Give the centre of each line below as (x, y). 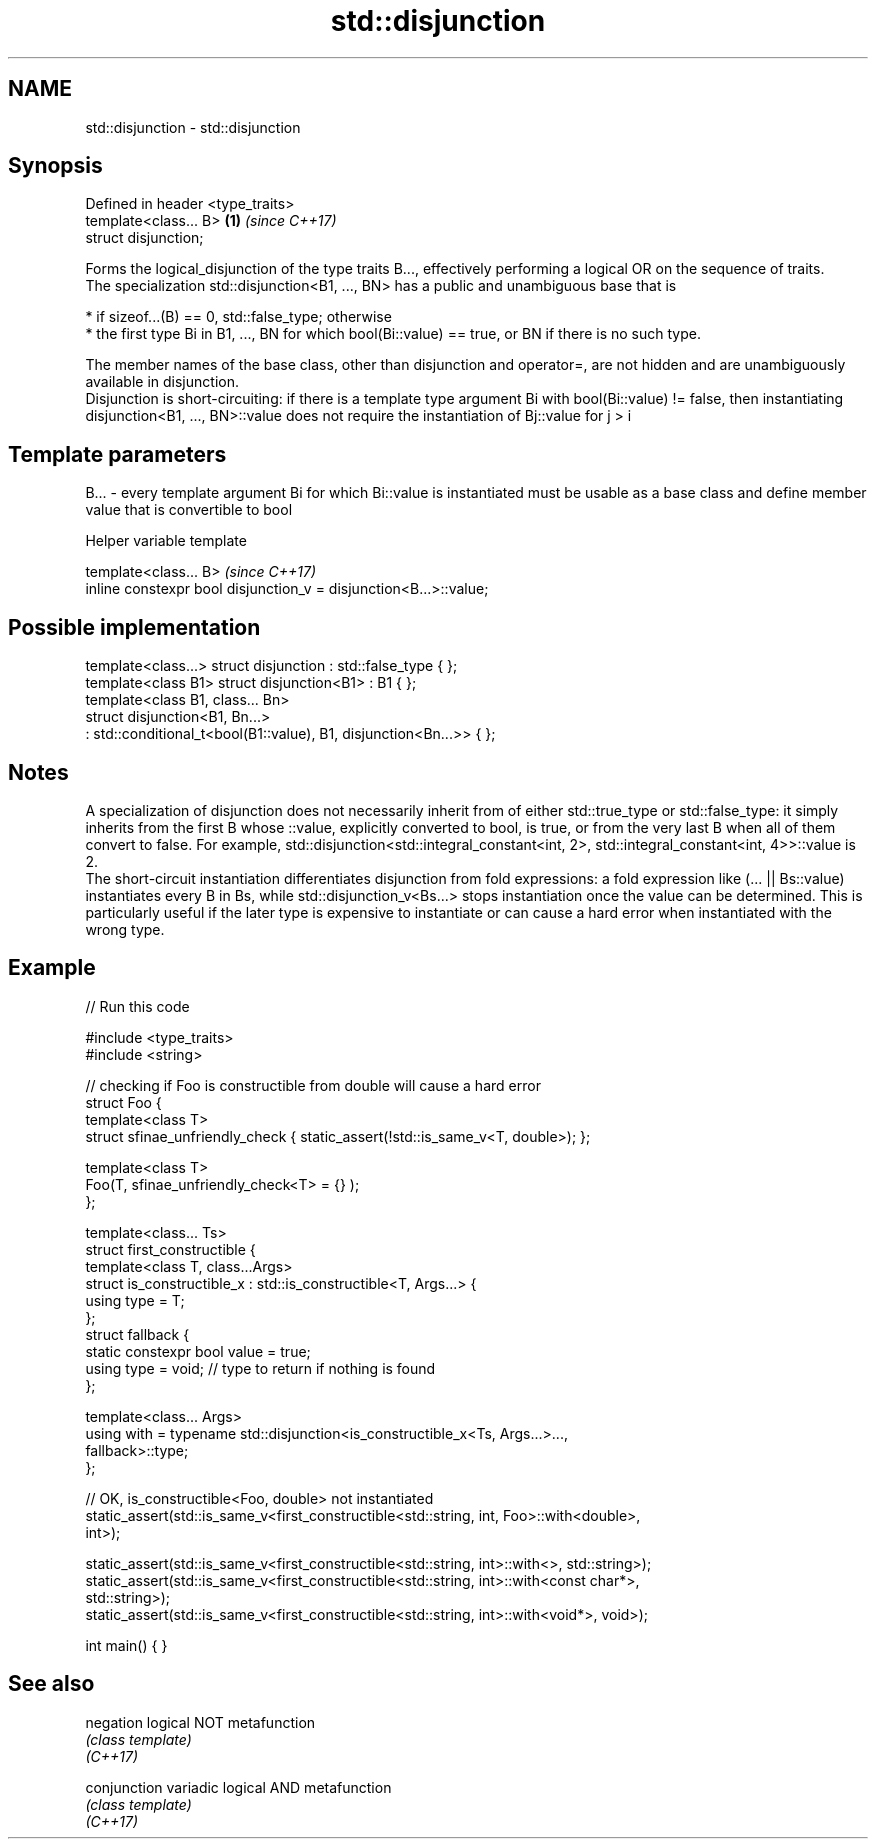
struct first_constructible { (170, 1249)
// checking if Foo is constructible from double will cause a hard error (313, 1085)
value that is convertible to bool (189, 510)
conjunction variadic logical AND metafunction (238, 1787)
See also (51, 1684)
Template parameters (117, 454)
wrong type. (125, 929)
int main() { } (126, 1645)
